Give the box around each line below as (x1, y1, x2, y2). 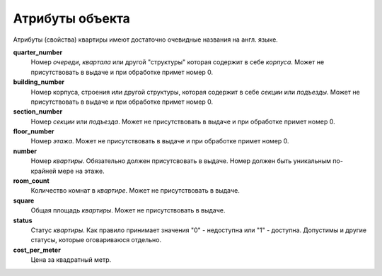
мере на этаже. (57, 167, 105, 175)
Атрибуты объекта (13, 11, 131, 26)
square (13, 196, 35, 205)
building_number (13, 78, 65, 86)
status (13, 216, 33, 224)
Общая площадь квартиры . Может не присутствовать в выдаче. (30, 206, 226, 215)
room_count (13, 176, 50, 185)
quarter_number (13, 48, 63, 56)
